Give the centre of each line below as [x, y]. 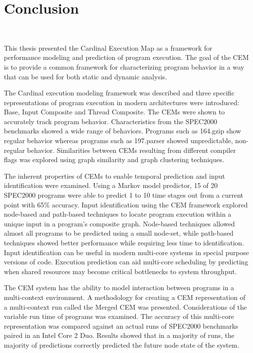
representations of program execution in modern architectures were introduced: [122, 102]
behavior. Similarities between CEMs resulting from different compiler [131, 150]
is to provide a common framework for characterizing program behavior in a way [124, 66]
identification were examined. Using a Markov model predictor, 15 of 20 [111, 185]
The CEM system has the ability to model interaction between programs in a [119, 288]
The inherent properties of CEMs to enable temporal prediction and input [115, 176]
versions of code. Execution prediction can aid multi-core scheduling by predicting [126, 262]
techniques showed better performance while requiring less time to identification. [124, 242]
